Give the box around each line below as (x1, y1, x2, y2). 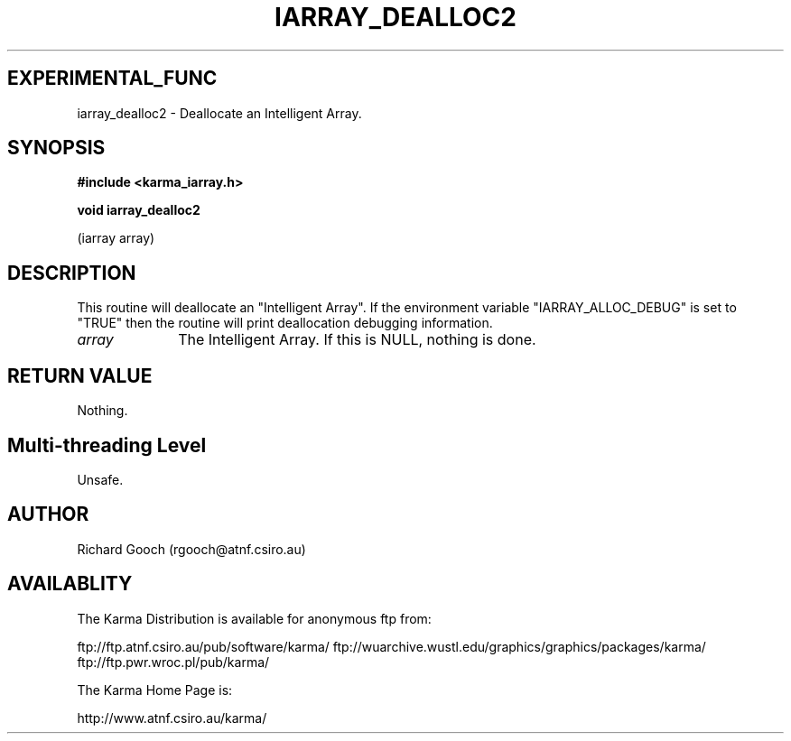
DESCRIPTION (7, 261, 136, 284)
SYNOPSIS (7, 136, 106, 160)
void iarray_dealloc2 (77, 202, 200, 218)
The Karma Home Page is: (77, 681, 233, 698)
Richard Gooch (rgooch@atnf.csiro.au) (77, 541, 306, 557)
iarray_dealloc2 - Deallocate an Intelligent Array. (77, 105, 362, 121)
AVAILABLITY (7, 572, 133, 596)
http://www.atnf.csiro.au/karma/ (77, 709, 267, 726)
